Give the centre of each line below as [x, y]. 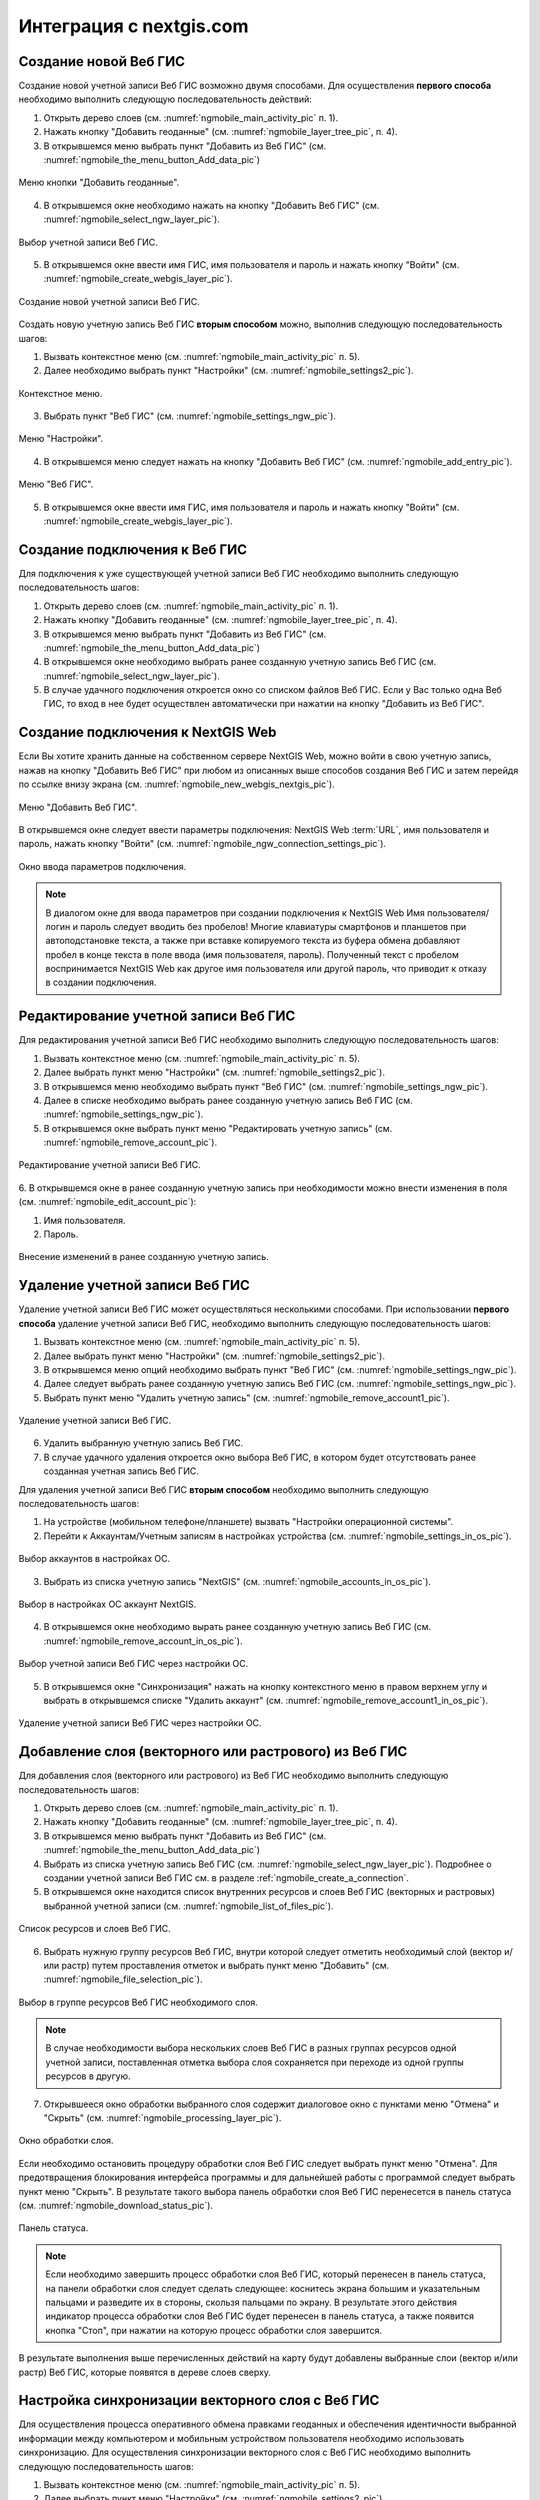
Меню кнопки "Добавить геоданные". [99, 182]
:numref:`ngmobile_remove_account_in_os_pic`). [143, 1641]
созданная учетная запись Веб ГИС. [121, 1471]
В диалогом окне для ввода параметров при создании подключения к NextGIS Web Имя [235, 912]
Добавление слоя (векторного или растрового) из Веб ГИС [213, 1751]
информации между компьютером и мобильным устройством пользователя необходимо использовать [241, 2438]
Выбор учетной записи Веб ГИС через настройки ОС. [133, 1664]
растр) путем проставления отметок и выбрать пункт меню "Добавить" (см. [225, 1965]
